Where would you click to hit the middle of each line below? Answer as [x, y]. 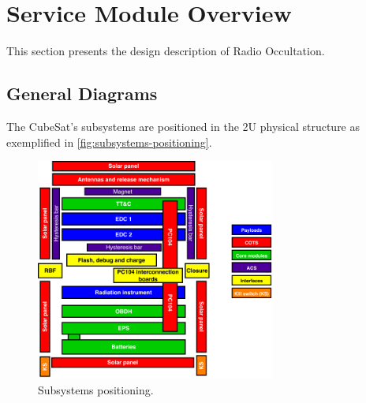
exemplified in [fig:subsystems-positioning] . [109, 142]
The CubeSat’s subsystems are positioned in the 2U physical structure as [183, 126]
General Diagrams [82, 93]
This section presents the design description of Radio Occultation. [166, 51]
